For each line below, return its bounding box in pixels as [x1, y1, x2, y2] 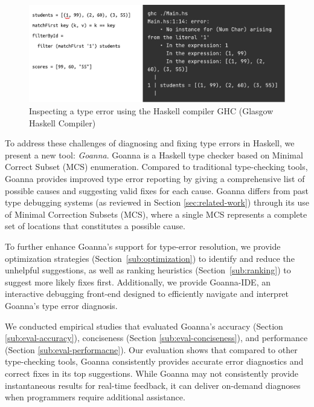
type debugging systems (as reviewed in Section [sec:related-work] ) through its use [5, 196, 309, 209]
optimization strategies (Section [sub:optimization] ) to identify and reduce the [5, 252, 295, 264]
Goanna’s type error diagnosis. [5, 299, 118, 311]
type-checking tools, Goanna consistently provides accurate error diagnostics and [5, 355, 304, 368]
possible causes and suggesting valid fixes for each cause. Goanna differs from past [5, 184, 309, 197]
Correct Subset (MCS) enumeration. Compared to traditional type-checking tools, [5, 160, 308, 173]
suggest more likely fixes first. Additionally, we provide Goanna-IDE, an [5, 275, 271, 288]
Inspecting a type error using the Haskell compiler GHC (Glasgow [29, 105, 274, 117]
